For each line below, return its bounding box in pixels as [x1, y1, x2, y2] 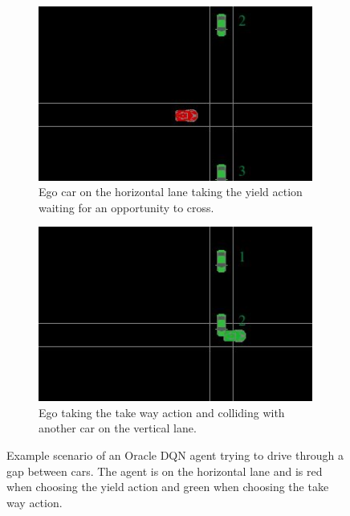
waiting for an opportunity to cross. [39, 199, 214, 215]
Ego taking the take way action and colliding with [39, 403, 285, 420]
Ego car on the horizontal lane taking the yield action [39, 183, 303, 200]
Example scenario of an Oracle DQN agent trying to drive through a [6, 446, 344, 463]
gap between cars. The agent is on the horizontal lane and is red [6, 462, 323, 479]
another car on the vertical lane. [39, 420, 197, 436]
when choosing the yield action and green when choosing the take [6, 478, 329, 495]
